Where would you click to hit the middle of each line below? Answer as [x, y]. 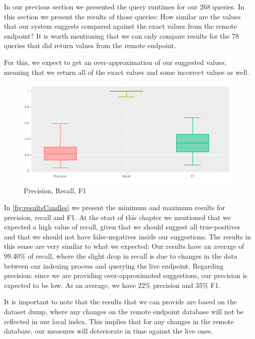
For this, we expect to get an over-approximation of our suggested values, [115, 62]
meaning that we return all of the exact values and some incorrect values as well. [127, 72]
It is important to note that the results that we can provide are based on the [121, 302]
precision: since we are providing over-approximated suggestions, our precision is [126, 275]
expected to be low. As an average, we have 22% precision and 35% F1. [112, 285]
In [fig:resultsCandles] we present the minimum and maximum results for [115, 207]
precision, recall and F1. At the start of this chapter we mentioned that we [117, 217]
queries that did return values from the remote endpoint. [90, 45]
